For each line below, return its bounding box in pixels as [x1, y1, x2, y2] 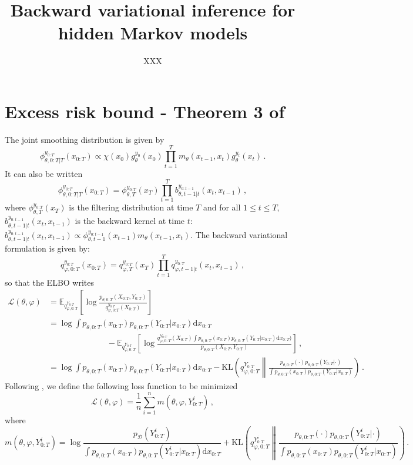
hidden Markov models [58, 21, 248, 45]
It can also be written [5, 167, 83, 179]
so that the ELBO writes [5, 276, 95, 288]
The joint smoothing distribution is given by [5, 133, 164, 145]
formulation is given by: [5, 242, 90, 254]
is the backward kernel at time [75, 215, 185, 227]
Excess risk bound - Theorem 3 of [5, 99, 285, 123]
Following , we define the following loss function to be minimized [5, 380, 238, 392]
